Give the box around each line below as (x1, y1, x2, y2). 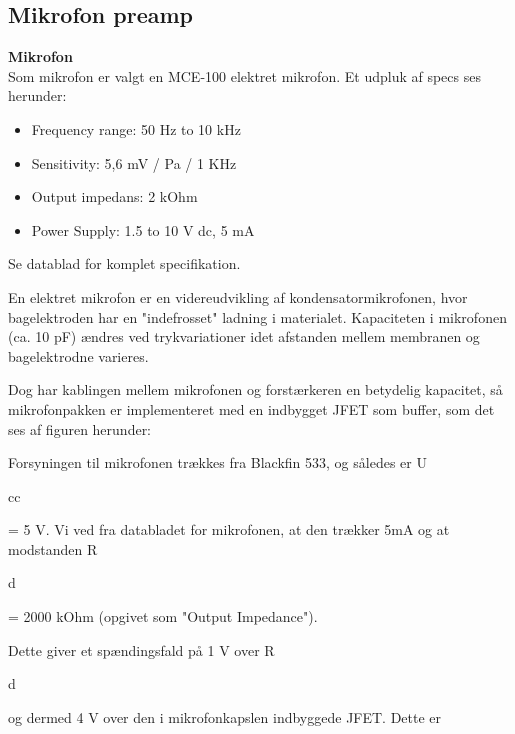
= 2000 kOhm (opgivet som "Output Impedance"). (8, 606, 318, 627)
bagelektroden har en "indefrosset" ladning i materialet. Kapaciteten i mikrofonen (8, 306, 507, 327)
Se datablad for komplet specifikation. (8, 253, 241, 274)
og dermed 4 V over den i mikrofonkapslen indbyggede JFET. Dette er (8, 706, 442, 727)
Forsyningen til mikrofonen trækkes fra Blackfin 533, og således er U (8, 452, 427, 473)
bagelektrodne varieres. (8, 345, 149, 366)
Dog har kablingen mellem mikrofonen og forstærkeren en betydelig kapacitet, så (8, 379, 503, 400)
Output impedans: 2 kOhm (31, 186, 198, 207)
